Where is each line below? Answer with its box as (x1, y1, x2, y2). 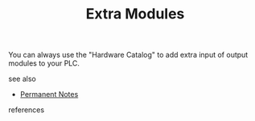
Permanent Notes (19, 90, 79, 99)
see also (8, 74, 36, 84)
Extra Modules (85, 5, 185, 23)
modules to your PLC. (8, 58, 80, 68)
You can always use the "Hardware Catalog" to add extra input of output (8, 50, 249, 60)
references (8, 105, 45, 115)
